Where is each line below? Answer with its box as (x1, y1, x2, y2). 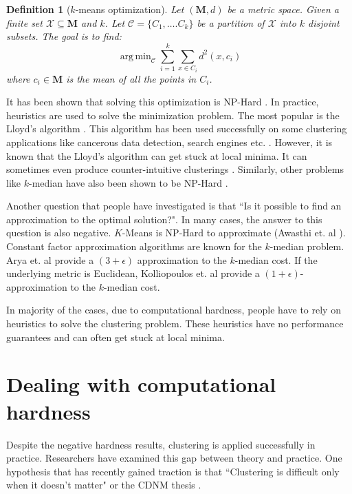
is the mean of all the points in (66, 71, 197, 85)
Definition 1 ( (6, 2, 71, 16)
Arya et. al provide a (6, 252, 94, 267)
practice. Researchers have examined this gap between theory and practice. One (6, 451, 342, 465)
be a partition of (197, 15, 265, 30)
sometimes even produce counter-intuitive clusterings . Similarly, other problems (6, 162, 344, 176)
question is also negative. (6, 225, 111, 240)
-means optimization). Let (75, 2, 184, 16)
